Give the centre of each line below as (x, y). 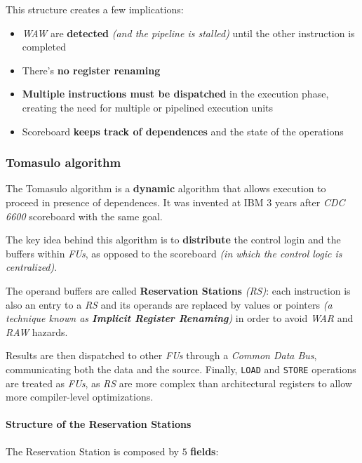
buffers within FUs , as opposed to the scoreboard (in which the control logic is (174, 253)
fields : (205, 451)
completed (44, 47)
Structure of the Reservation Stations (99, 424)
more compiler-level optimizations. (80, 397)
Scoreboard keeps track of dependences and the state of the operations (183, 131)
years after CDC (310, 202)
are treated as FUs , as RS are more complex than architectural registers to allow (179, 383)
